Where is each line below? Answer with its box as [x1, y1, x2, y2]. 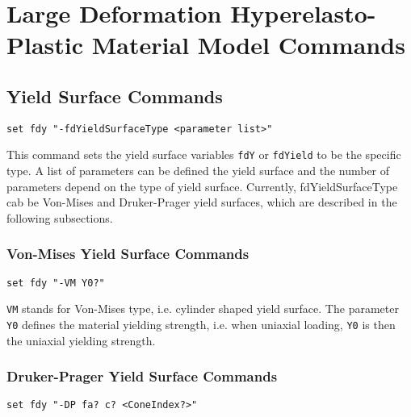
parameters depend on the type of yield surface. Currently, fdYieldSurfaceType [6, 177, 398, 194]
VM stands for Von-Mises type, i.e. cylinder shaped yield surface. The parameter [6, 300, 399, 317]
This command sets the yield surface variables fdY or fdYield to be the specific [6, 146, 401, 163]
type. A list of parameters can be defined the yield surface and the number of [6, 162, 390, 179]
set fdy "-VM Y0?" [6, 277, 105, 289]
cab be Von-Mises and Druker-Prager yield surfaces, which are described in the [6, 194, 397, 211]
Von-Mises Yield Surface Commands [6, 244, 250, 264]
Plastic [6, 28, 84, 61]
